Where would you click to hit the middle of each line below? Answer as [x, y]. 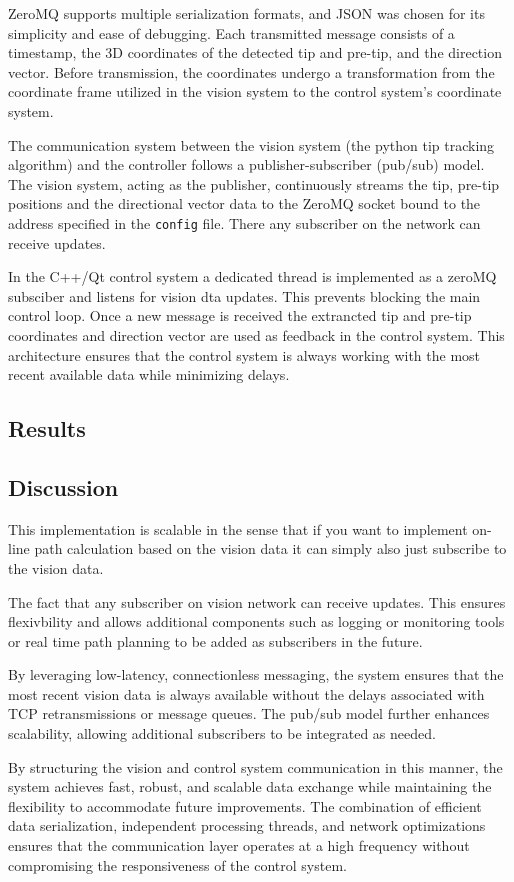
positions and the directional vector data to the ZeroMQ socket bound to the [244, 203]
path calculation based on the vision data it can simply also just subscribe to [270, 548]
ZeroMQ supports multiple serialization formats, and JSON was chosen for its [246, 13]
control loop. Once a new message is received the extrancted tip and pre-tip [240, 315]
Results [47, 428]
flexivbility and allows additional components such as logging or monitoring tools [256, 621]
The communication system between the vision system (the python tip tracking [251, 144]
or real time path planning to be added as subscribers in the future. [215, 640]
